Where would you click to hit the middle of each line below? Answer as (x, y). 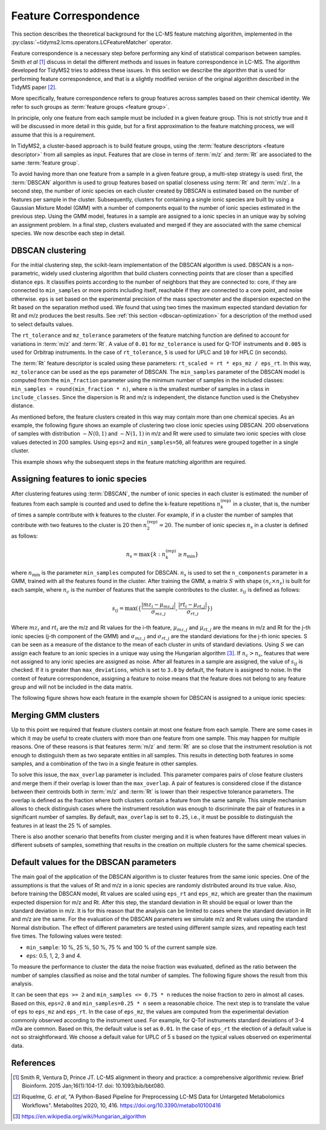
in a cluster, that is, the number (271, 504)
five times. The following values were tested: (67, 936)
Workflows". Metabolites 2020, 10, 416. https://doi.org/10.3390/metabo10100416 (122, 1105)
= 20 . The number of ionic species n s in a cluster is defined (233, 525)
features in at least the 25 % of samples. (61, 825)
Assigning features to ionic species (79, 479)
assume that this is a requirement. (53, 135)
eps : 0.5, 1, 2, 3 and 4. (54, 955)
